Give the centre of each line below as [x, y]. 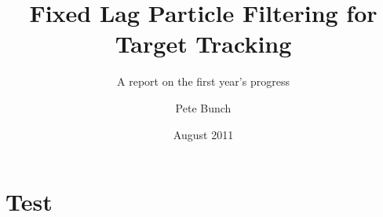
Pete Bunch [203, 107]
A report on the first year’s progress [203, 81]
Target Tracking [203, 44]
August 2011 [203, 134]
